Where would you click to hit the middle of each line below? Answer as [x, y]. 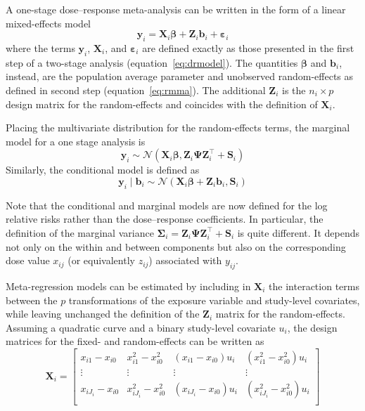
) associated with [185, 260]
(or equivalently [101, 260]
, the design [312, 327]
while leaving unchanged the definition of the [103, 314]
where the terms [40, 47]
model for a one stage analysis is [76, 141]
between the [32, 300]
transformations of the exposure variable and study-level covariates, [214, 300]
